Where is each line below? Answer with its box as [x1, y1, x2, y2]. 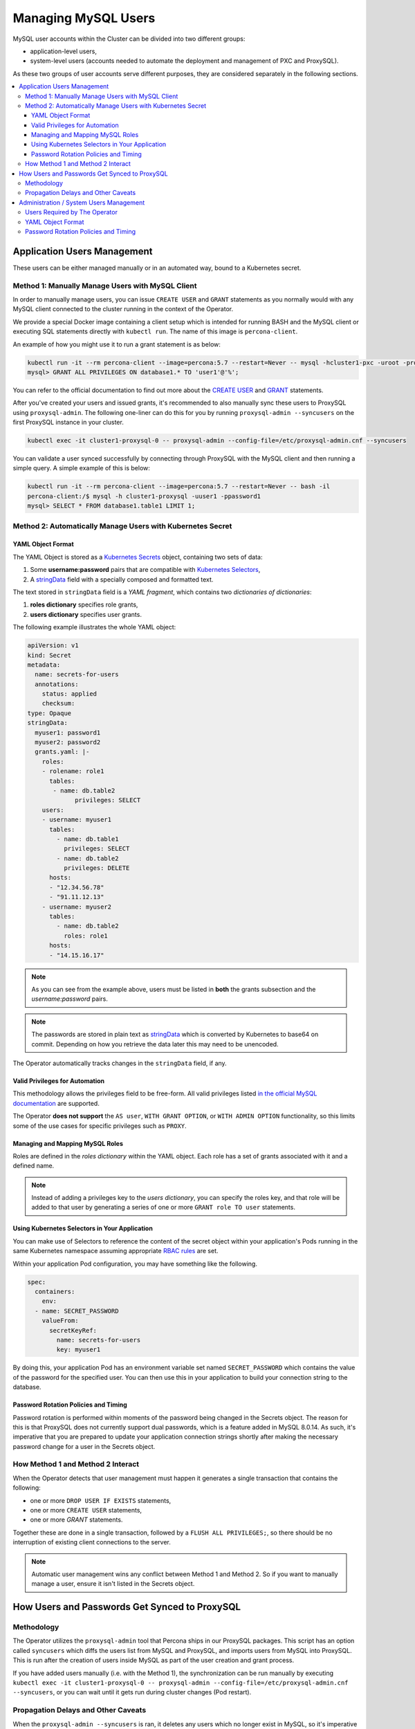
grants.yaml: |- [35, 748, 90, 756]
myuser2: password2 [35, 739, 101, 746]
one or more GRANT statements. [30, 1515, 123, 1524]
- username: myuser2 [41, 903, 112, 911]
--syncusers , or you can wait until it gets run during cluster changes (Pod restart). [12, 1688, 252, 1696]
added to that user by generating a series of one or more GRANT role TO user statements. [31, 1203, 295, 1212]
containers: [35, 1288, 75, 1295]
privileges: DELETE [63, 864, 130, 872]
